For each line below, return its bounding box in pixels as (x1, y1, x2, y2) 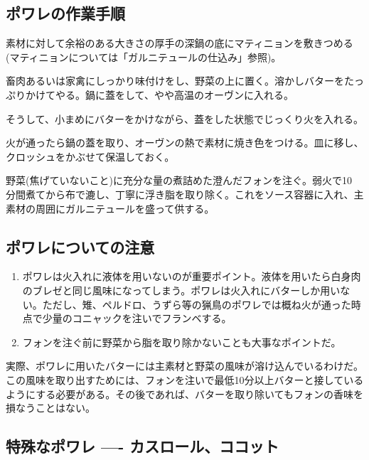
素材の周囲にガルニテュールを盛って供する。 (6, 200, 215, 215)
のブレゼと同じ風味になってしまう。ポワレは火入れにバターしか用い (22, 282, 341, 297)
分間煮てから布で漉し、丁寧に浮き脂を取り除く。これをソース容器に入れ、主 (6, 186, 364, 201)
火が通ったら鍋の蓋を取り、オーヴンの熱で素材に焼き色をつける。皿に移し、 (6, 135, 364, 150)
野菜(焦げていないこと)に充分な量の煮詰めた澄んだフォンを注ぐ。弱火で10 (6, 173, 352, 188)
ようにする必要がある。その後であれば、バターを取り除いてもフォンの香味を (6, 386, 363, 401)
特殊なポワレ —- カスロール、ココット (6, 435, 279, 457)
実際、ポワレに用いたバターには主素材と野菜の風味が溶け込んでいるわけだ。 (6, 358, 363, 373)
